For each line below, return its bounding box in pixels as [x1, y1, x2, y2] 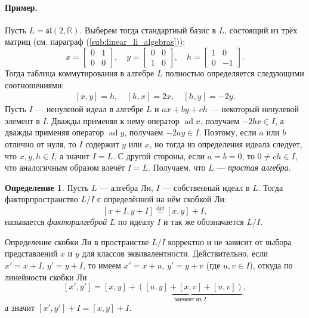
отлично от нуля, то [5, 137, 76, 150]
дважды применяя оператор [5, 126, 104, 138]
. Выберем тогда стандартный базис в [79, 23, 217, 36]
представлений [5, 247, 58, 260]
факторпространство [5, 193, 78, 205]
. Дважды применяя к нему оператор [46, 114, 180, 126]
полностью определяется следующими [165, 66, 304, 79]
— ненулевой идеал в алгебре [35, 103, 144, 115]
